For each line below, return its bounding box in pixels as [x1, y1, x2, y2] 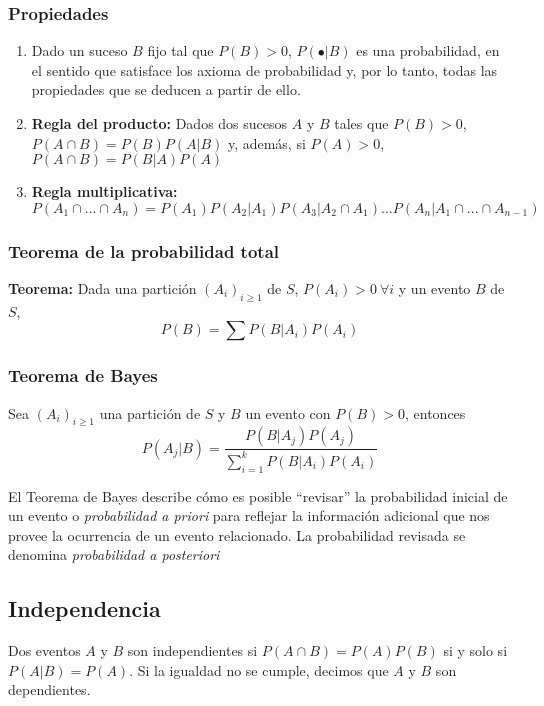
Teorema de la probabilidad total [8, 238, 280, 263]
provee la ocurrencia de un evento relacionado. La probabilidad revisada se [8, 524, 466, 545]
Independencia [8, 593, 161, 624]
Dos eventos [8, 640, 81, 661]
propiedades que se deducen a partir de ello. [31, 79, 301, 100]
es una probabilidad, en [356, 40, 500, 61]
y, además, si [227, 132, 306, 153]
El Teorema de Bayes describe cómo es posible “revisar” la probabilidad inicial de [8, 485, 508, 506]
